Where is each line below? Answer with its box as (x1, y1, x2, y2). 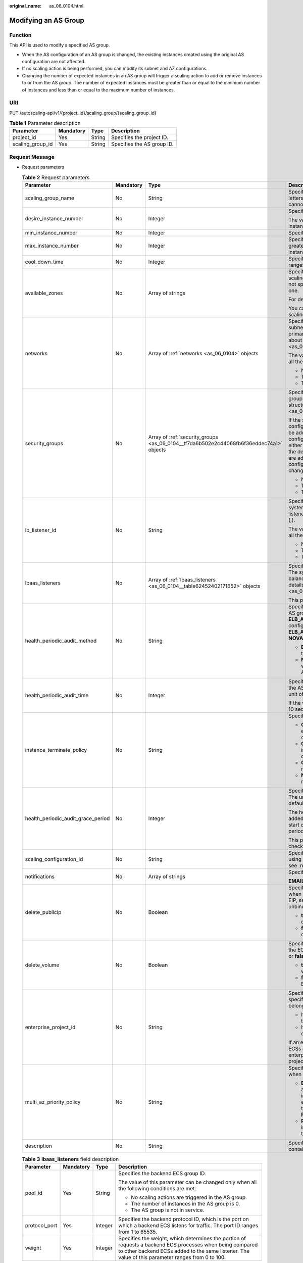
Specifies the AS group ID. (111, 140, 174, 148)
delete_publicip (25, 908, 62, 915)
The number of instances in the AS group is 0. (131, 1200, 240, 1207)
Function (9, 31, 32, 38)
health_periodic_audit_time (25, 692, 89, 699)
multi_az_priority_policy (25, 1098, 81, 1105)
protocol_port (25, 1222, 58, 1229)
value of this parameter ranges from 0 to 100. (118, 1254, 226, 1261)
